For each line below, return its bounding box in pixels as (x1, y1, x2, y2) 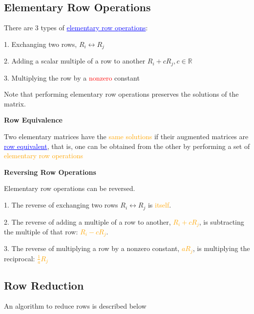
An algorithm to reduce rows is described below (4, 300, 147, 311)
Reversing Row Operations (4, 167, 96, 177)
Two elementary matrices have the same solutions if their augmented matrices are (4, 131, 249, 142)
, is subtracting (199, 216, 244, 227)
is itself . (148, 200, 171, 210)
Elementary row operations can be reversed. (4, 183, 135, 193)
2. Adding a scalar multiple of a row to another (4, 56, 146, 66)
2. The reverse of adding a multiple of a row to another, (4, 216, 171, 227)
